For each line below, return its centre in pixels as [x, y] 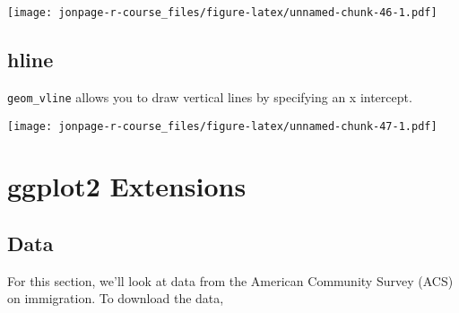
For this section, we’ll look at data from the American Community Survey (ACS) [230, 280]
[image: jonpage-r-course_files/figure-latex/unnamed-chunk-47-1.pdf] [222, 126]
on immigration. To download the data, [116, 298]
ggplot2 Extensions [127, 186]
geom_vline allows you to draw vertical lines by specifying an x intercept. [210, 96]
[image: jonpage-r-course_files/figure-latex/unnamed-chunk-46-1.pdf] [222, 13]
